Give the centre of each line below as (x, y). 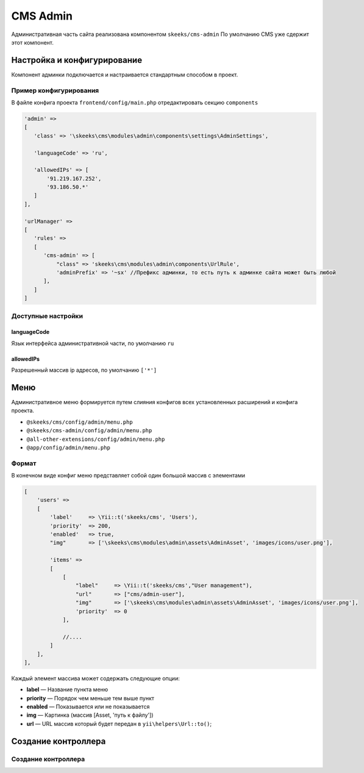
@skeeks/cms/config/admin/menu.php (80, 422)
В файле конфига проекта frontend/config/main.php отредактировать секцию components (135, 102)
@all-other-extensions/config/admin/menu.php (96, 439)
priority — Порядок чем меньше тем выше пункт (91, 698)
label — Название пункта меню (67, 689)
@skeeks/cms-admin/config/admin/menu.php (89, 431)
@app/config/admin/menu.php (69, 448)
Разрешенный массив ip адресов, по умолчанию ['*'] (84, 370)
